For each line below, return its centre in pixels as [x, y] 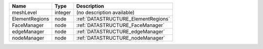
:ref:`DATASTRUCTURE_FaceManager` [121, 25]
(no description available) [105, 12]
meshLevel [24, 12]
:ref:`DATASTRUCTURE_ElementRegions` [123, 19]
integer [63, 12]
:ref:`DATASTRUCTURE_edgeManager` [121, 32]
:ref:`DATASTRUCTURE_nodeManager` [121, 38]
